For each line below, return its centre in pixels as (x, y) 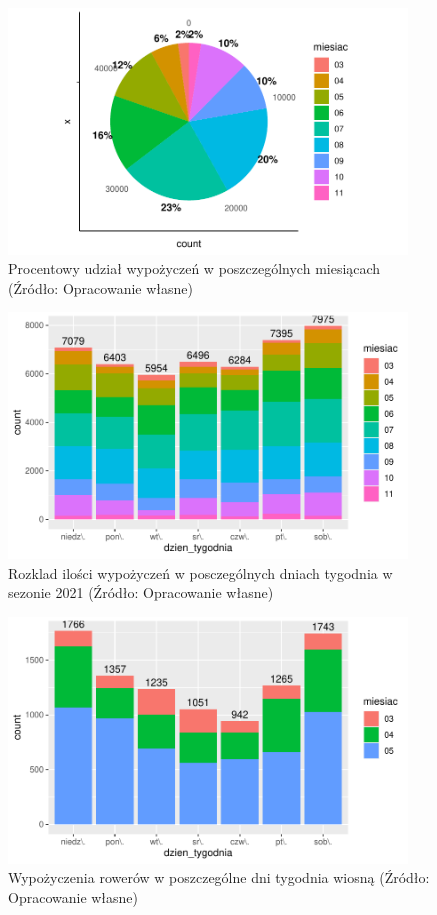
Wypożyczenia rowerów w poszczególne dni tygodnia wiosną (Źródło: (219, 877)
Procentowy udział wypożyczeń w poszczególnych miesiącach (194, 268)
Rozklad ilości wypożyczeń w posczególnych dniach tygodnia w (200, 572)
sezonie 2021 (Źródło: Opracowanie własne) (141, 592)
